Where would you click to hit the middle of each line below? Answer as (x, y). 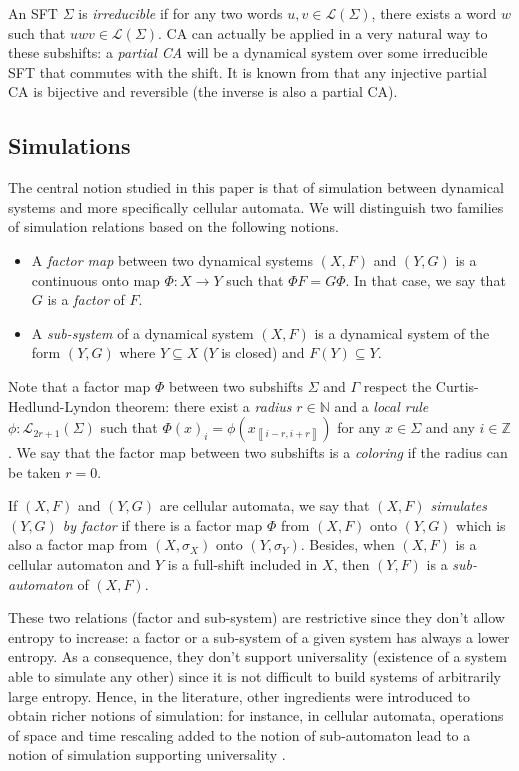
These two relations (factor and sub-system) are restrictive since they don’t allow (256, 617)
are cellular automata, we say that (264, 505)
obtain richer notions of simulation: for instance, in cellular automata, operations (256, 715)
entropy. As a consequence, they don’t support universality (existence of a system (257, 656)
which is (481, 524)
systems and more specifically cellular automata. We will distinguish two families (256, 206)
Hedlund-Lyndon (59, 405)
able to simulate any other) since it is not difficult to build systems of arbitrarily (254, 676)
